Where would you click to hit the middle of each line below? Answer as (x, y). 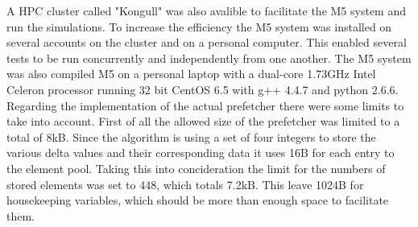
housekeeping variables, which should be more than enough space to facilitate (198, 200)
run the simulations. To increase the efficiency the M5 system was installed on (199, 26)
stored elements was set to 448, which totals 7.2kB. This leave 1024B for (185, 184)
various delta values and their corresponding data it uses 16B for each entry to (201, 153)
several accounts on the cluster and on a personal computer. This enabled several (207, 42)
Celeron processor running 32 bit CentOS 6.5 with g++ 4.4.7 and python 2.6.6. (203, 89)
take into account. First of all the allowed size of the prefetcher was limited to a (203, 121)
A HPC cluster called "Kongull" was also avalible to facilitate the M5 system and (206, 10)
